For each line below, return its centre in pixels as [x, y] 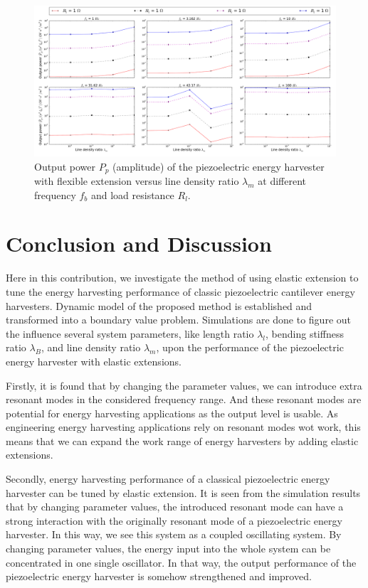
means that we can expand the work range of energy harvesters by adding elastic [182, 440]
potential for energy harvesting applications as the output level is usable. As [172, 413]
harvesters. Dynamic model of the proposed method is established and [159, 305]
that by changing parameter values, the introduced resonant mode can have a [175, 507]
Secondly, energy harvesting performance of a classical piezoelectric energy [168, 479]
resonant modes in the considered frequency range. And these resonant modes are [184, 399]
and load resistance [132, 194]
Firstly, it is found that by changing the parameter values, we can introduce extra [184, 385]
